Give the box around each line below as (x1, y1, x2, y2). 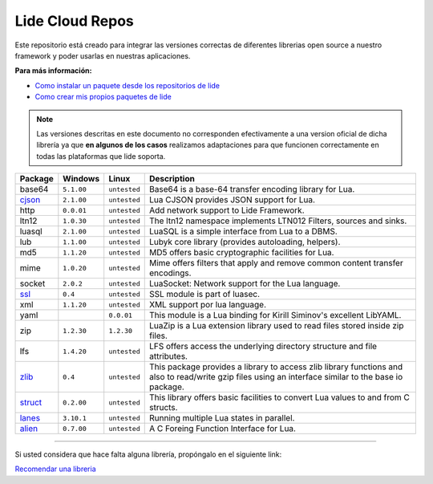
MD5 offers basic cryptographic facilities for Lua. (148, 247, 334, 258)
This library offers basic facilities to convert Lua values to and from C (148, 392, 411, 403)
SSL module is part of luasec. (148, 289, 261, 300)
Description (148, 173, 196, 185)
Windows (63, 173, 100, 185)
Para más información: (14, 66, 92, 75)
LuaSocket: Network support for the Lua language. (148, 278, 341, 289)
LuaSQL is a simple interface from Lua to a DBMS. (148, 226, 338, 237)
